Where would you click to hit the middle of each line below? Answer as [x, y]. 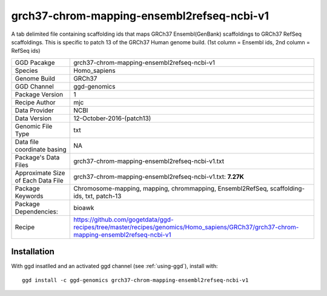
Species [26, 70]
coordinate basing [41, 149]
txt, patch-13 [103, 196]
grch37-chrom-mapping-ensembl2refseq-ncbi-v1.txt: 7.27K [159, 177]
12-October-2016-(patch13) [112, 118]
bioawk [84, 207]
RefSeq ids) [26, 51]
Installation [33, 252]
